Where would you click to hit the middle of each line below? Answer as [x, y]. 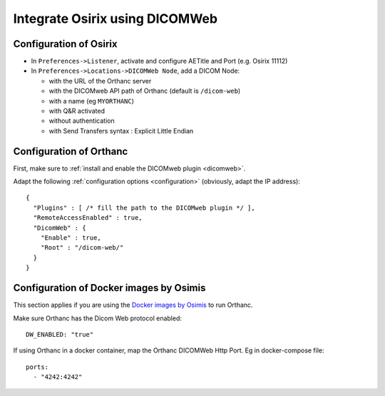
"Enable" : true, [71, 238]
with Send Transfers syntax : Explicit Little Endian [121, 131]
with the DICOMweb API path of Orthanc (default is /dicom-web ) [145, 91]
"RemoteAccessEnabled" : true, [88, 218]
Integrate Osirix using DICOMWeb [115, 19]
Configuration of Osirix [65, 44]
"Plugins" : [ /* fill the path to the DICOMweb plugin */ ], [144, 208]
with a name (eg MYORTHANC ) [92, 101]
